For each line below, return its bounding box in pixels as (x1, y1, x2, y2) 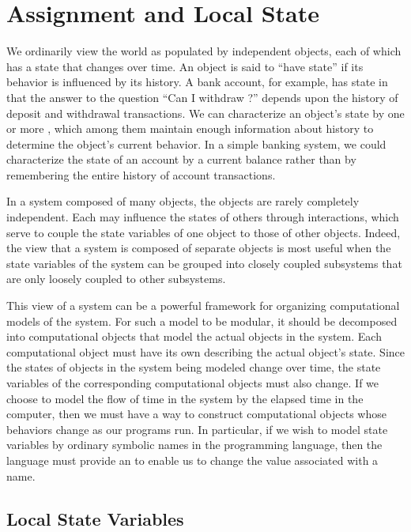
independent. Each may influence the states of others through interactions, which (6, 209, 399, 225)
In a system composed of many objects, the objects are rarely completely (6, 193, 360, 209)
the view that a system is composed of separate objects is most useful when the (6, 240, 391, 256)
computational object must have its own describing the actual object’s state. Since (6, 343, 405, 360)
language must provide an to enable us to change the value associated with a (6, 451, 379, 468)
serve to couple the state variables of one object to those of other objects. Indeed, (6, 224, 401, 240)
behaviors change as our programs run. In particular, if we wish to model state (6, 421, 388, 437)
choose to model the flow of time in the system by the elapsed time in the (6, 390, 364, 406)
